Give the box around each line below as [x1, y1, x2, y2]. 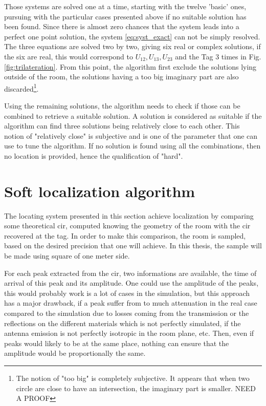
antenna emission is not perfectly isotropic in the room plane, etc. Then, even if [4, 328, 254, 338]
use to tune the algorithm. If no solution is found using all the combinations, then [4, 140, 261, 151]
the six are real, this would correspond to [4, 51, 133, 61]
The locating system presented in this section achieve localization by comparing [4, 210, 254, 221]
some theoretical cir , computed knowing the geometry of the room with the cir [4, 220, 251, 231]
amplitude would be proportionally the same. [4, 348, 146, 358]
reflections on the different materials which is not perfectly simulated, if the [4, 317, 241, 328]
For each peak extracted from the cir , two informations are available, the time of [4, 267, 257, 278]
